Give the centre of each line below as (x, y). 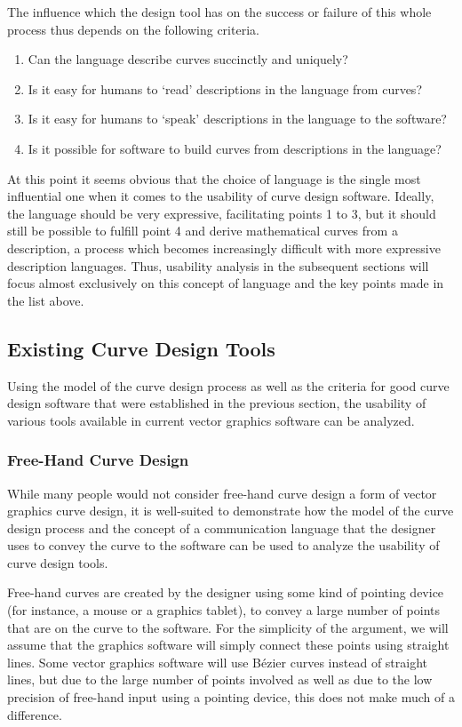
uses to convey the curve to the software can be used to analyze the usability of (223, 545)
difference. (35, 714)
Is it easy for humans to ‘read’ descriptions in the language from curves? (225, 88)
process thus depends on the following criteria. (133, 29)
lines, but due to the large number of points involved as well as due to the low (220, 679)
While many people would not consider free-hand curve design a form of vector (222, 493)
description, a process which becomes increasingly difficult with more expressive (224, 248)
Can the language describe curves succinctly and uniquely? (188, 59)
